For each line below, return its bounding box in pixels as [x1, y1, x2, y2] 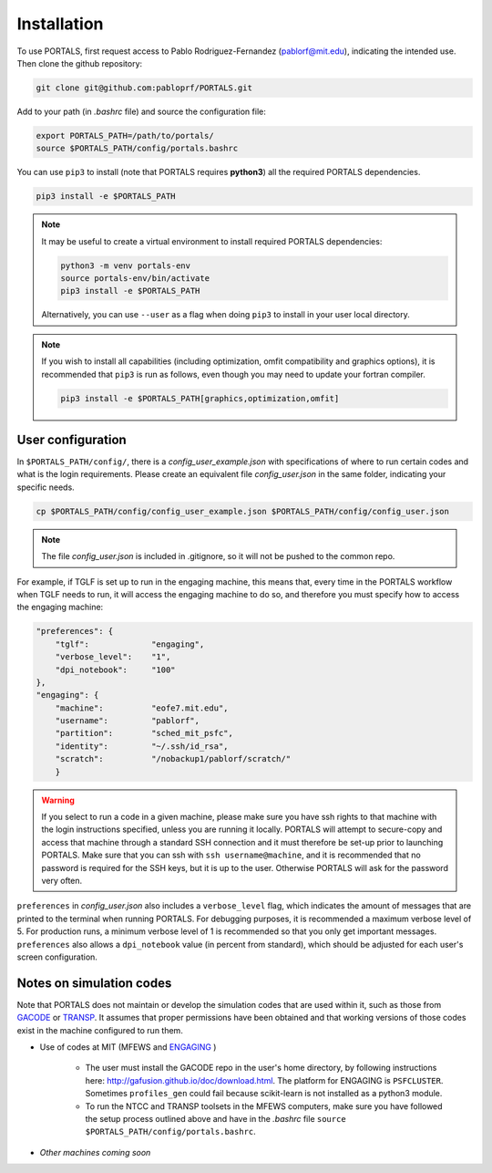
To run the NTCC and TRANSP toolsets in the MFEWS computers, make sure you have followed [85, 1100, 443, 1112]
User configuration [16, 431, 127, 447]
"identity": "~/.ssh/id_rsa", [55, 741, 229, 752]
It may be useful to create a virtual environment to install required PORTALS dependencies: [41, 235, 383, 246]
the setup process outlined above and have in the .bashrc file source [85, 1113, 346, 1124]
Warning [41, 794, 75, 805]
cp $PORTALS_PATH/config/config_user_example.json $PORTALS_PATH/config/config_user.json [36, 506, 450, 516]
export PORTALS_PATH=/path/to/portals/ [36, 130, 214, 140]
